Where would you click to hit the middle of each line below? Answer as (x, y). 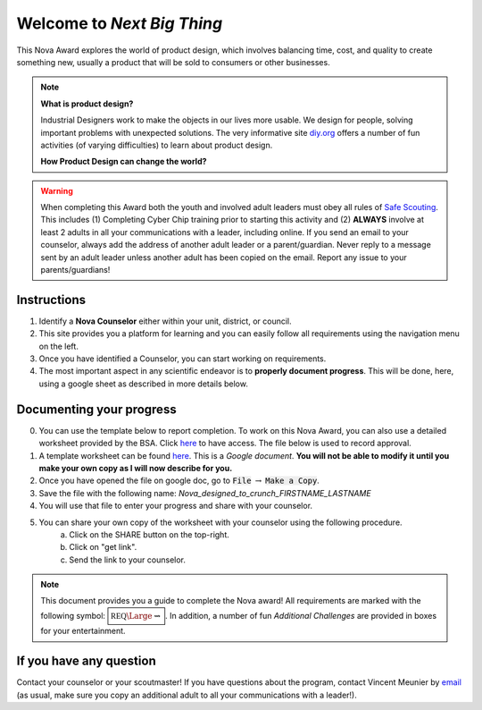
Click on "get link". (103, 547)
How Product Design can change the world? (124, 162)
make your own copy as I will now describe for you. (136, 468)
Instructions (51, 300)
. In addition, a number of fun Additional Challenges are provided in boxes (301, 615)
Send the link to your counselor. (128, 560)
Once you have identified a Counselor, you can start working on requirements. (183, 359)
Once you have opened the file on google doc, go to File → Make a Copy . (179, 481)
